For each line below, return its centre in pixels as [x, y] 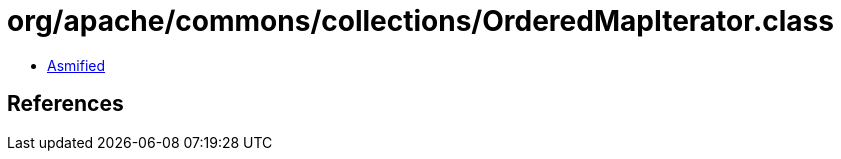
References [65, 104]
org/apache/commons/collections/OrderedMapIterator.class [420, 21]
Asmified [76, 65]
